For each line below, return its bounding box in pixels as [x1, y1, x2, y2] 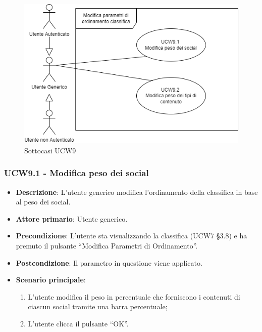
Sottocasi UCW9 [24, 145, 76, 155]
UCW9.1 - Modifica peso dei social [4, 167, 149, 179]
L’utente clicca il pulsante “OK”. [28, 318, 129, 328]
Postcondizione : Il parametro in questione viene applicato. [16, 257, 202, 268]
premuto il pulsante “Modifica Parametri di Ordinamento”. [16, 240, 198, 251]
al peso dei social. [16, 196, 71, 207]
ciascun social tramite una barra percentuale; [28, 301, 168, 312]
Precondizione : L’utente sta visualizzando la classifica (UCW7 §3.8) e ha [16, 230, 247, 241]
